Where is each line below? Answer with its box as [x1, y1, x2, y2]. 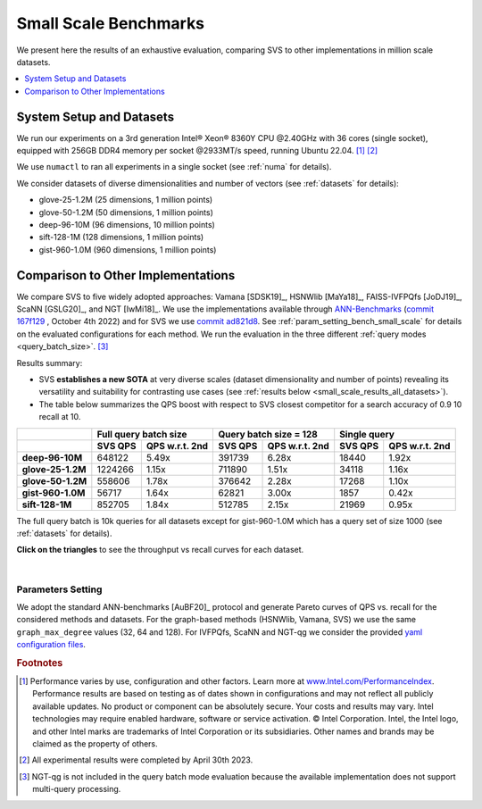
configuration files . [16, 639, 87, 650]
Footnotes [16, 656, 63, 669]
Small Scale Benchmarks [16, 13, 205, 33]
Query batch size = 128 [218, 428, 319, 440]
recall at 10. [38, 412, 81, 422]
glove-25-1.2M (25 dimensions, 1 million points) [38, 195, 213, 205]
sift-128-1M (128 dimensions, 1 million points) [38, 232, 204, 243]
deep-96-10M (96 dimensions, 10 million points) [38, 219, 216, 229]
